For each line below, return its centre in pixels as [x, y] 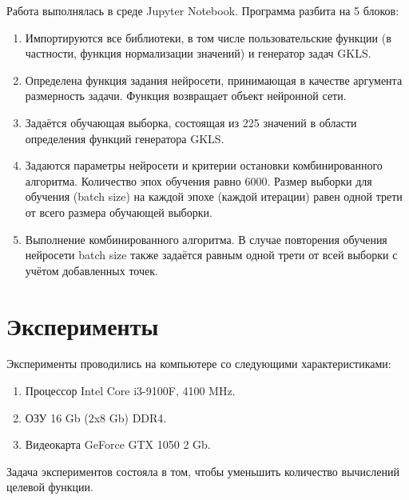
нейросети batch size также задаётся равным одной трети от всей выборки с [211, 255]
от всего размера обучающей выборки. [119, 212]
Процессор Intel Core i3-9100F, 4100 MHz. [130, 391]
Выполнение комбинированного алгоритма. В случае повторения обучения [206, 239]
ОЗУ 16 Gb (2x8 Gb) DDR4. [96, 417]
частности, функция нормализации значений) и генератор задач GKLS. [198, 53]
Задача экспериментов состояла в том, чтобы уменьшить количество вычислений [203, 471]
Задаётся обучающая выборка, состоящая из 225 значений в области [191, 122]
